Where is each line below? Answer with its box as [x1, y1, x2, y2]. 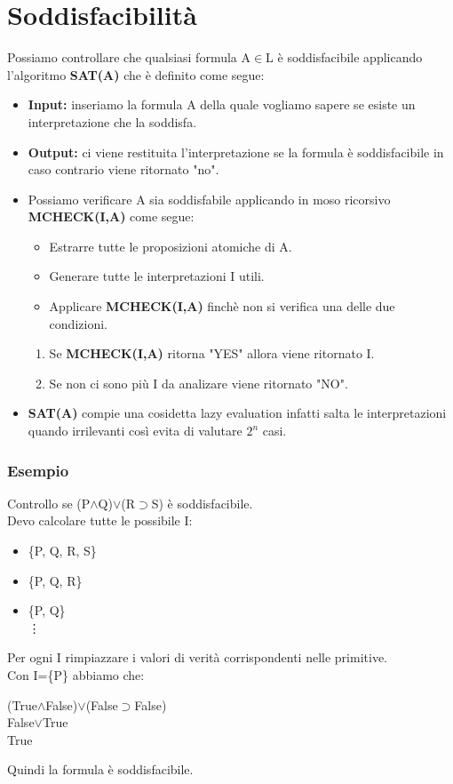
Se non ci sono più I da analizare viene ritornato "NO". [49, 373, 348, 392]
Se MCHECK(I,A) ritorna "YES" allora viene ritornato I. [49, 344, 375, 363]
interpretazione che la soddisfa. [28, 112, 197, 131]
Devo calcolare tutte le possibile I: [7, 511, 193, 530]
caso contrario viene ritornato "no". [28, 160, 219, 179]
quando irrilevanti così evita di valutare [28, 421, 242, 440]
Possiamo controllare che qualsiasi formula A [7, 48, 250, 67]
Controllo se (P [7, 493, 91, 512]
